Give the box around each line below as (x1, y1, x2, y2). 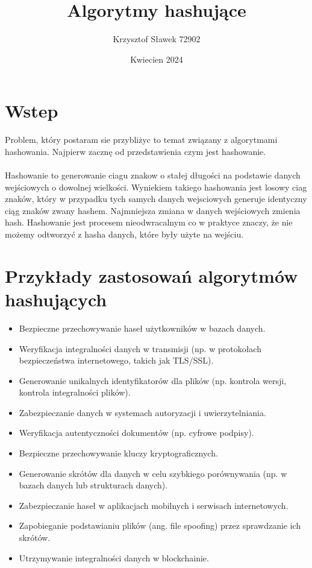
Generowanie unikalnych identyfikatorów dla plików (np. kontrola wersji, (19, 374, 287, 387)
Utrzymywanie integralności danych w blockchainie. (19, 551, 209, 564)
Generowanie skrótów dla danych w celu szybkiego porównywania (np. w (19, 467, 287, 479)
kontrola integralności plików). (19, 386, 131, 399)
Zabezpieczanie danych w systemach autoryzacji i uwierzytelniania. (19, 406, 266, 418)
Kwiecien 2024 (130, 52, 183, 65)
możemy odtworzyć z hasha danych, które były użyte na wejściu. (5, 228, 244, 240)
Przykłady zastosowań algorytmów (5, 263, 298, 288)
